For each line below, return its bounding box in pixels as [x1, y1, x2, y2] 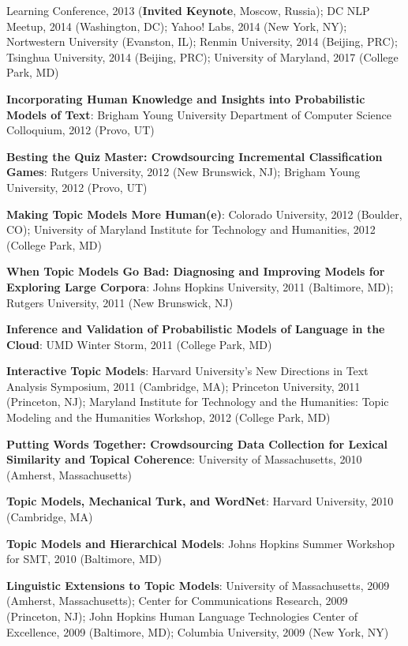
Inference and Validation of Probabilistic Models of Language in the [6, 321, 385, 337]
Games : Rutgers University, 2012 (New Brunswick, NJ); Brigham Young [6, 163, 361, 180]
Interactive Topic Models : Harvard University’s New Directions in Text [6, 362, 369, 379]
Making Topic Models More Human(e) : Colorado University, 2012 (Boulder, [6, 205, 402, 222]
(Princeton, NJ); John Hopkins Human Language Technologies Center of [6, 608, 358, 624]
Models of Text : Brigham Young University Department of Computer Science [6, 106, 391, 122]
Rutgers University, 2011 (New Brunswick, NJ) [6, 294, 234, 310]
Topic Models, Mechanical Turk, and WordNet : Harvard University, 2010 [6, 493, 394, 509]
